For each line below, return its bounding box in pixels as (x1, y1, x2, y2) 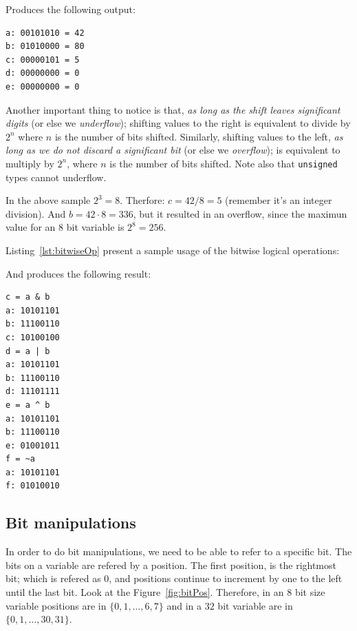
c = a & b (6, 292, 50, 302)
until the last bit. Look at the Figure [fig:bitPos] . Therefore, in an (6, 585, 284, 599)
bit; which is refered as (6, 571, 101, 586)
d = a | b (6, 346, 50, 356)
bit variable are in (217, 598, 293, 612)
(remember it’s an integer (225, 193, 332, 207)
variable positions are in (6, 598, 107, 612)
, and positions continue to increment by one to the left (109, 571, 343, 586)
